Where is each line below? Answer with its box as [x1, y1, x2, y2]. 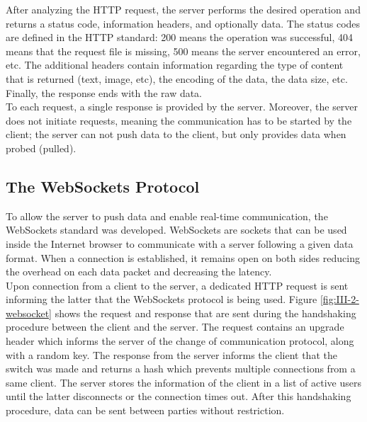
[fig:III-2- [320, 292, 359, 307]
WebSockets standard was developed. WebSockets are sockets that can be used [6, 222, 347, 237]
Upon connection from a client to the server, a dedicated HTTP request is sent [6, 278, 349, 292]
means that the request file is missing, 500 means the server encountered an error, [6, 43, 361, 58]
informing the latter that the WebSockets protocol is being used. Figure [6, 292, 317, 307]
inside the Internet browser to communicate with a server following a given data [6, 236, 354, 251]
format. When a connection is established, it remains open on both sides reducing [6, 250, 360, 265]
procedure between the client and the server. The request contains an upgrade [6, 319, 344, 334]
